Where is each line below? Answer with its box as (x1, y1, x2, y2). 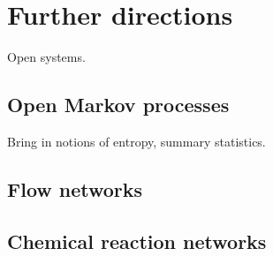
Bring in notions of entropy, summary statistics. (7, 132, 266, 150)
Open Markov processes (7, 91, 230, 118)
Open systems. (7, 48, 86, 66)
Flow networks (7, 175, 143, 202)
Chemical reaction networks (7, 227, 267, 254)
